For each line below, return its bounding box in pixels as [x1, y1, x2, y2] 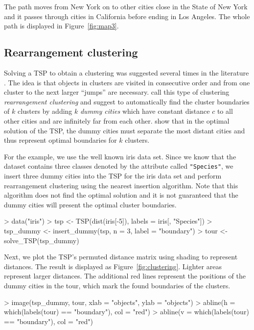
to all [217, 106, 233, 116]
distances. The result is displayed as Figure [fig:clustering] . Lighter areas [4, 261, 222, 271]
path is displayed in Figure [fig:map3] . [4, 21, 119, 31]
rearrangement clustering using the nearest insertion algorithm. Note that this [4, 180, 238, 190]
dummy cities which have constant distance [80, 106, 210, 116]
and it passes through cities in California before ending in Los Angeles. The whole [4, 11, 250, 21]
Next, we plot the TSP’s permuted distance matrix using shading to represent [4, 252, 238, 262]
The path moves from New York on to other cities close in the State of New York [4, 1, 248, 11]
